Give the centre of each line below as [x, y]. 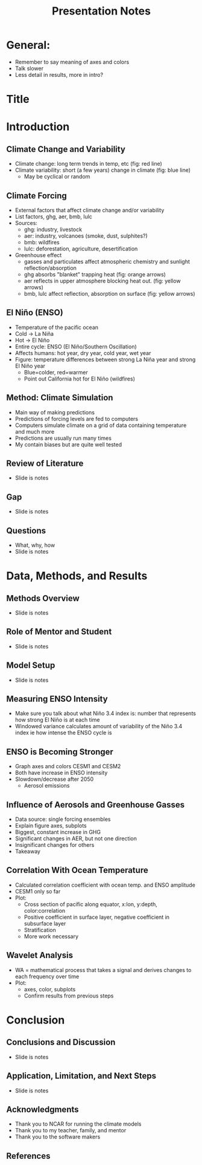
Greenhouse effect [38, 255]
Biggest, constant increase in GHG [58, 832]
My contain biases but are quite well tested [68, 444]
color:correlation [45, 910]
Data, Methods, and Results [77, 576]
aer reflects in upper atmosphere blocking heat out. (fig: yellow [102, 281]
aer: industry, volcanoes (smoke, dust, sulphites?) [86, 236]
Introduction [38, 127]
